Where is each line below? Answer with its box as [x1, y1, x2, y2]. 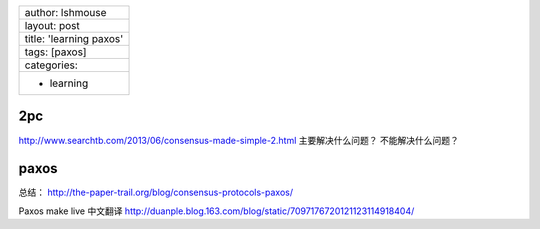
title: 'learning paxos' [24, 32, 124, 45]
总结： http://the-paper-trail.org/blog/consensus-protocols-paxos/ [18, 186, 294, 199]
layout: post [24, 19, 80, 32]
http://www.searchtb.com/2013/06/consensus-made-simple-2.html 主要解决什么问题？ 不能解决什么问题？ [18, 134, 459, 146]
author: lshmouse [24, 6, 107, 19]
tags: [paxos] [24, 45, 87, 59]
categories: [24, 58, 79, 72]
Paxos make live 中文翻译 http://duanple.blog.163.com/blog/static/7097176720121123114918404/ [18, 205, 415, 217]
